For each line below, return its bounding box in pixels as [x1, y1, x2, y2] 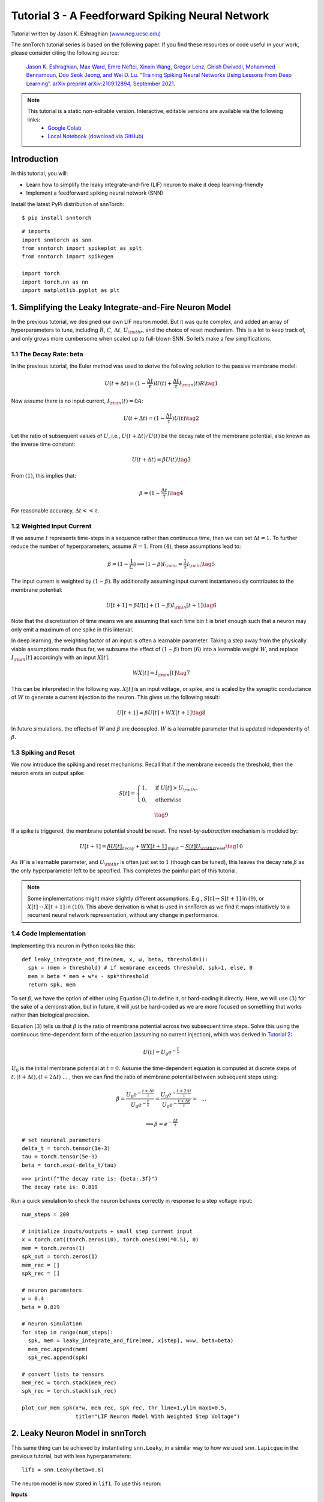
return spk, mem [28, 981, 76, 988]
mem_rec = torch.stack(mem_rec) [22, 1379, 117, 1386]
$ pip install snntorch [22, 214, 92, 221]
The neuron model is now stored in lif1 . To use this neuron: [11, 1480, 162, 1487]
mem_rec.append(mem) [28, 1346, 89, 1352]
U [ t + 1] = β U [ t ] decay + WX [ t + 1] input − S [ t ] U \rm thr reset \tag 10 [79, 843, 243, 851]
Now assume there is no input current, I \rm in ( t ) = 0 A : [11, 397, 144, 406]
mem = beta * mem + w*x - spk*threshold [28, 973, 149, 979]
